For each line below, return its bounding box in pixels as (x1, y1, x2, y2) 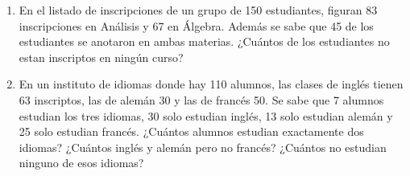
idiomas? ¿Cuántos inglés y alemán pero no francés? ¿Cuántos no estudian (19, 138, 387, 155)
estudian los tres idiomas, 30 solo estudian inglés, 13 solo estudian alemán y (19, 107, 393, 124)
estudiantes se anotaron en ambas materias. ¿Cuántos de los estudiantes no (19, 33, 390, 50)
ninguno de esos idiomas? (19, 154, 144, 171)
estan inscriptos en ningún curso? (19, 48, 184, 65)
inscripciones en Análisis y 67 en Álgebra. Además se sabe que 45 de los (19, 17, 374, 34)
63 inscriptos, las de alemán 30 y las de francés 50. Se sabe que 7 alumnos (19, 91, 384, 108)
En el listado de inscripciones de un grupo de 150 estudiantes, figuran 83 (19, 2, 378, 18)
